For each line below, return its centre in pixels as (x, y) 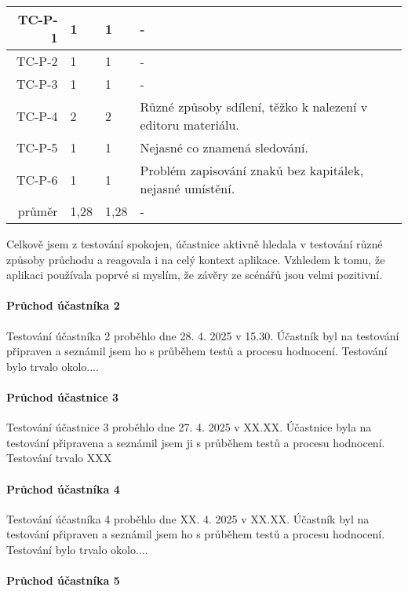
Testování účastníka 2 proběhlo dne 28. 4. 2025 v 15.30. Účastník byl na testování (203, 335)
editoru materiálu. (189, 125)
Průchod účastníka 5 (63, 580)
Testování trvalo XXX (59, 458)
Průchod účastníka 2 (63, 305)
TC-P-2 (37, 61)
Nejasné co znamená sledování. (224, 147)
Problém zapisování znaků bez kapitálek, (252, 170)
